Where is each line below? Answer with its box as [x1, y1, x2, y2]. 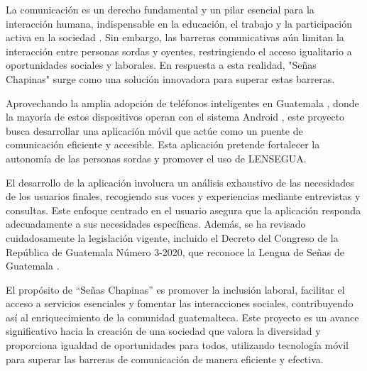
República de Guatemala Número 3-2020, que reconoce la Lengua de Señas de [6, 244, 344, 259]
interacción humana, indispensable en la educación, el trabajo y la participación [6, 16, 352, 31]
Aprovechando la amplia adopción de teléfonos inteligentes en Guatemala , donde [6, 95, 359, 110]
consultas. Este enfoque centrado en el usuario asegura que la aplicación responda [6, 202, 361, 217]
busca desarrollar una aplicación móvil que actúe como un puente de [6, 123, 303, 138]
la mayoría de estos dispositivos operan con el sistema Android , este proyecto [6, 109, 345, 124]
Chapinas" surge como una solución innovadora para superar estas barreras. [6, 71, 335, 86]
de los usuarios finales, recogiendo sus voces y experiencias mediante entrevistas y [6, 189, 361, 204]
